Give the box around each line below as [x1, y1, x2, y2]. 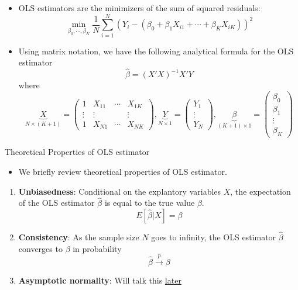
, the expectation [230, 185, 291, 197]
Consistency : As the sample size [18, 231, 139, 243]
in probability [73, 242, 122, 254]
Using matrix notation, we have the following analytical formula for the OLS [18, 44, 294, 57]
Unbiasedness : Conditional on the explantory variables [18, 185, 221, 197]
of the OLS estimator [18, 196, 95, 209]
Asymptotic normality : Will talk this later [18, 274, 181, 286]
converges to [18, 242, 63, 254]
